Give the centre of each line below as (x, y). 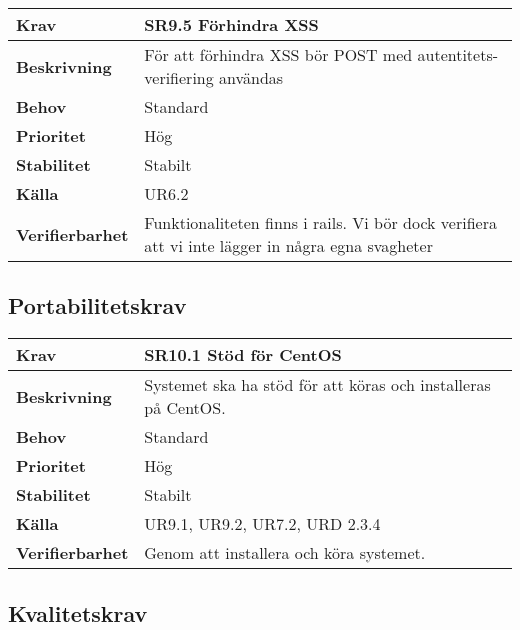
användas (251, 77)
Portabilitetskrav (97, 305)
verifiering (179, 77)
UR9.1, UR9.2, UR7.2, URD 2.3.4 (262, 524)
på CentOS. (185, 408)
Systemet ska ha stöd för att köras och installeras (317, 385)
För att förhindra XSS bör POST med (278, 54)
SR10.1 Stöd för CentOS (243, 355)
